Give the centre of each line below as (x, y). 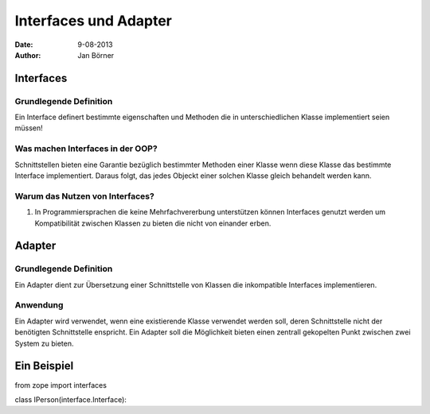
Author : (28, 55)
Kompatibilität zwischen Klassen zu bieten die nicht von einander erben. (153, 223)
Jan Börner (96, 55)
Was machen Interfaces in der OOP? (86, 149)
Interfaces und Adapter (94, 21)
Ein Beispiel (44, 366)
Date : (24, 44)
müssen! (29, 128)
